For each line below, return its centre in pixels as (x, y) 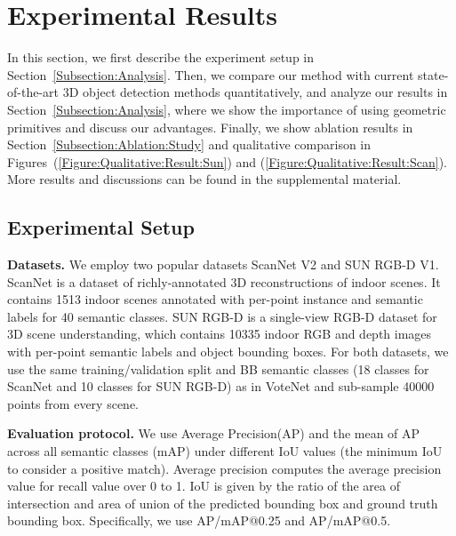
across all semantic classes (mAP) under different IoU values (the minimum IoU (225, 451)
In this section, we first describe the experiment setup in (161, 57)
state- (433, 74)
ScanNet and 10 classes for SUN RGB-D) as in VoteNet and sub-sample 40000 (221, 386)
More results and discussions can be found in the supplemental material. (204, 179)
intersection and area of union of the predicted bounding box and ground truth (223, 503)
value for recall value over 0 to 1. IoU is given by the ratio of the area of (204, 486)
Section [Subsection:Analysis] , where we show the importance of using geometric (227, 109)
